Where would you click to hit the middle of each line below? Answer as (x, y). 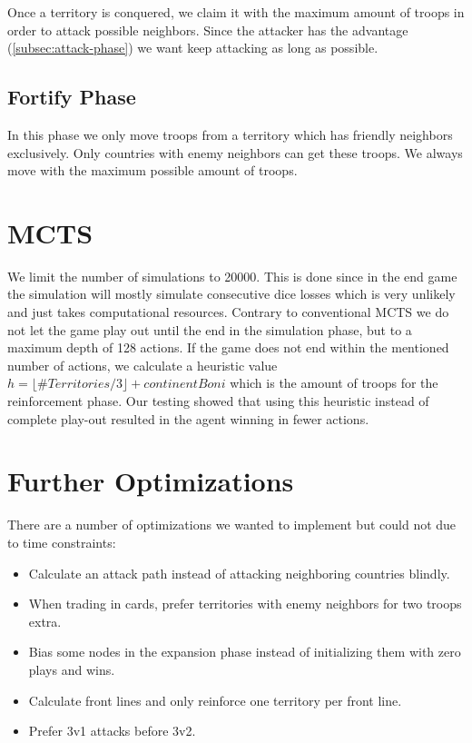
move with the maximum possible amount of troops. (152, 170)
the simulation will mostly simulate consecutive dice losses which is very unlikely (231, 294)
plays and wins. (72, 669)
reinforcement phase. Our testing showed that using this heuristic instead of (218, 401)
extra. (45, 621)
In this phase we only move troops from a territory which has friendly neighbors (230, 134)
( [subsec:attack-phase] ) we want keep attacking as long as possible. (193, 48)
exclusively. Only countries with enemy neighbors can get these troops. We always (235, 152)
